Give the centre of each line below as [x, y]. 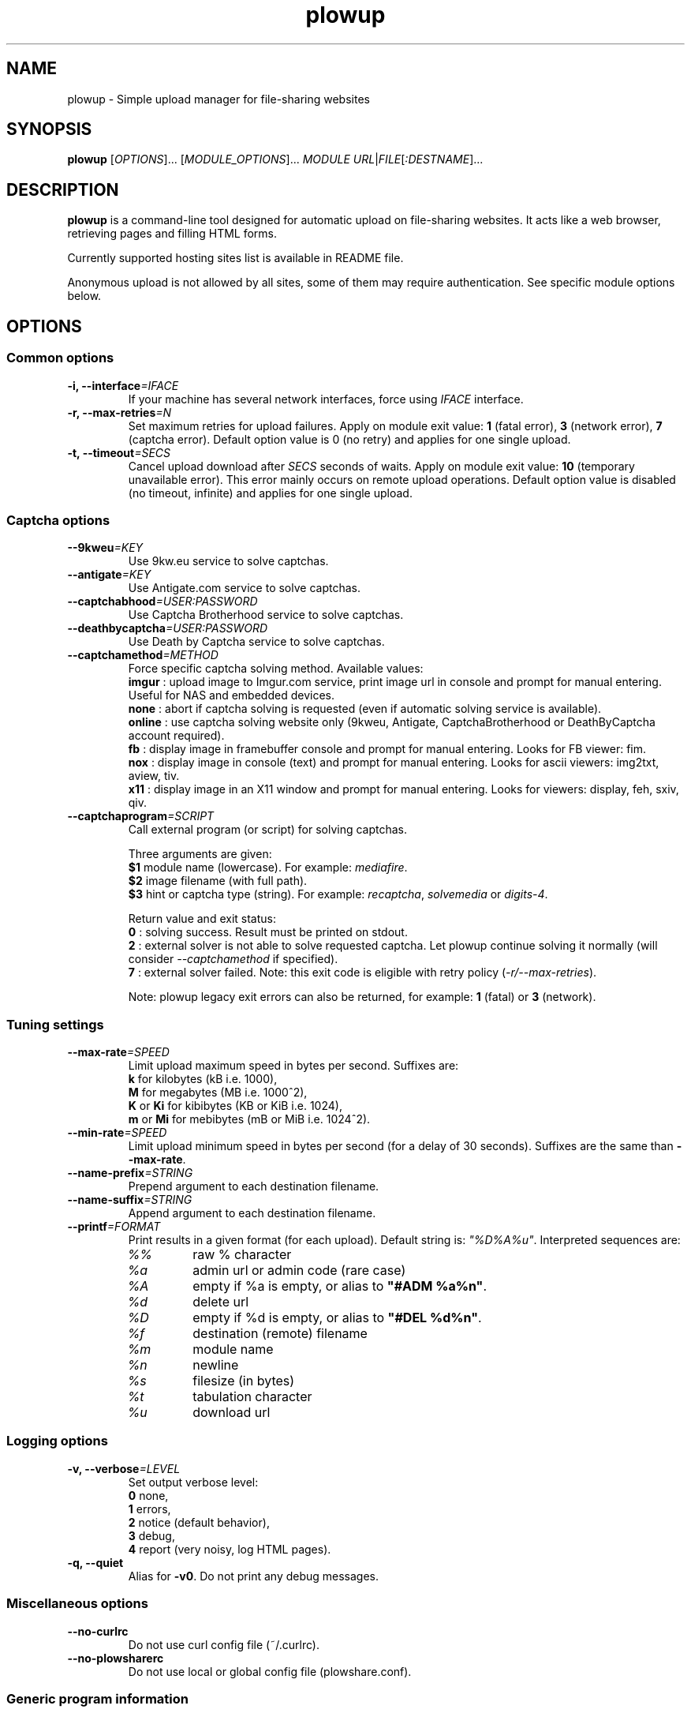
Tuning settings [55, 1024]
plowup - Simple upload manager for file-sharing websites [219, 99]
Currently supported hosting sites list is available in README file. [235, 258]
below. [84, 296]
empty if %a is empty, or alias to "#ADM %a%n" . [340, 1286]
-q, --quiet [95, 1562]
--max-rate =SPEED [118, 1052]
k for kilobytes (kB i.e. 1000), [203, 1079]
